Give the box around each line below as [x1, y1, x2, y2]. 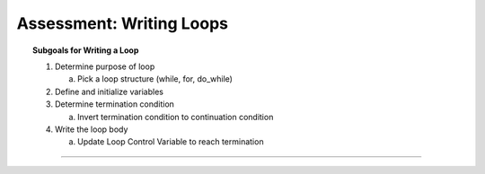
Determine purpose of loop [55, 61, 155, 72]
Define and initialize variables [55, 86, 163, 97]
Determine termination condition [55, 99, 175, 109]
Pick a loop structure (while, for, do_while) [77, 74, 234, 84]
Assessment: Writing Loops [16, 13, 229, 33]
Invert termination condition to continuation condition [77, 111, 274, 122]
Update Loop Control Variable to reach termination [77, 136, 264, 147]
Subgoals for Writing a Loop [32, 45, 139, 56]
